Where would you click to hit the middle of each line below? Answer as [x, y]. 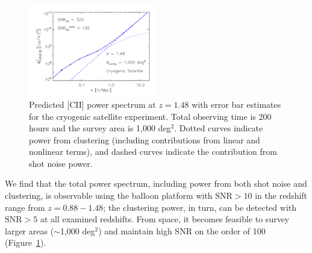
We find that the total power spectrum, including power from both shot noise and [156, 183]
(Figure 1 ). [26, 242]
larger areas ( [30, 230]
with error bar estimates [236, 104]
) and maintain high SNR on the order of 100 [182, 230]
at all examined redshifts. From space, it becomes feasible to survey [165, 219]
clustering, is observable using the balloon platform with [109, 195]
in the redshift [281, 195]
